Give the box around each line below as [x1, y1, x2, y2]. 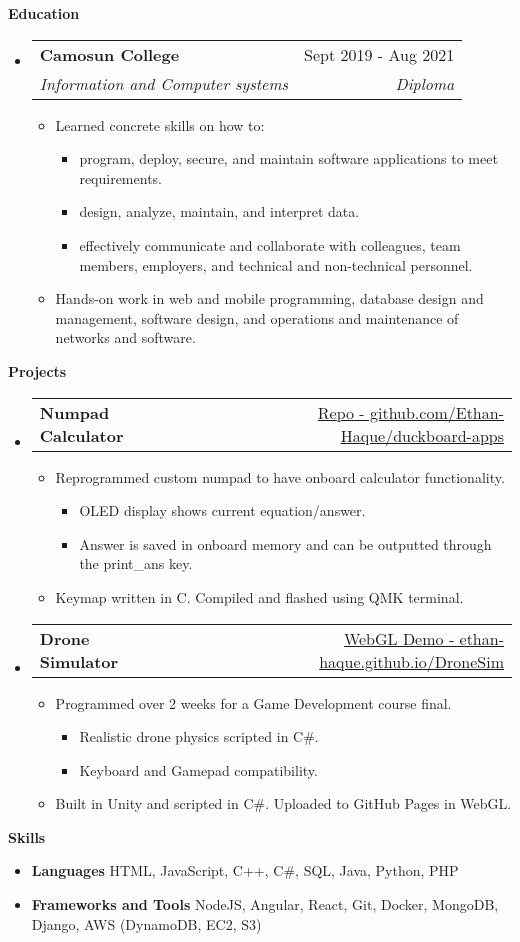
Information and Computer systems [39, 71, 289, 95]
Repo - [317, 400, 365, 424]
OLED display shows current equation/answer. [79, 500, 366, 521]
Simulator [39, 649, 119, 673]
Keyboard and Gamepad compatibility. [79, 759, 318, 780]
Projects [8, 360, 67, 381]
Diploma [395, 71, 455, 95]
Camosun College [39, 42, 180, 66]
